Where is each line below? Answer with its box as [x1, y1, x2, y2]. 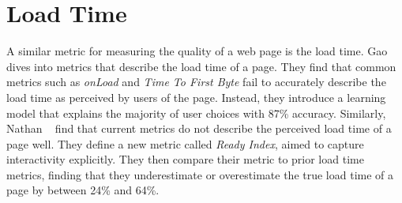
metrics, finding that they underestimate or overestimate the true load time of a [6, 166, 394, 182]
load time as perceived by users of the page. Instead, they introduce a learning [6, 88, 386, 105]
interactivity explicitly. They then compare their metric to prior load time [6, 151, 364, 167]
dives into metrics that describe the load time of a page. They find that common [6, 58, 396, 74]
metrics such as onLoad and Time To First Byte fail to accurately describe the [6, 73, 386, 90]
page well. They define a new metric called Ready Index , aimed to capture [6, 135, 364, 152]
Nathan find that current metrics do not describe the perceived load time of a [6, 120, 392, 137]
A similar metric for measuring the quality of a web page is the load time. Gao [6, 43, 388, 59]
